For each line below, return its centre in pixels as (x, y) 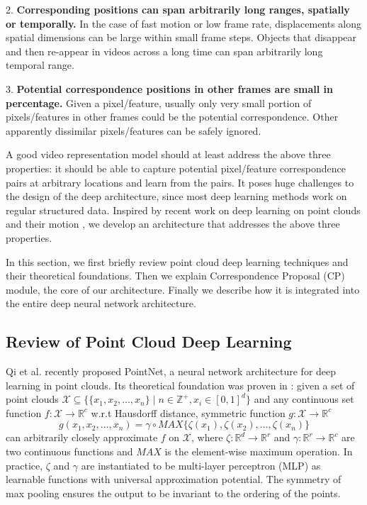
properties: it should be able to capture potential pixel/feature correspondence (176, 168)
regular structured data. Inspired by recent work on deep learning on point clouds (183, 210)
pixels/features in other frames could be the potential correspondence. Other (172, 117)
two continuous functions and (69, 451)
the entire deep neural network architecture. (101, 303)
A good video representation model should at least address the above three (168, 154)
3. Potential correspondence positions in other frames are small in (169, 88)
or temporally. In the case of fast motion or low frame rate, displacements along (184, 23)
